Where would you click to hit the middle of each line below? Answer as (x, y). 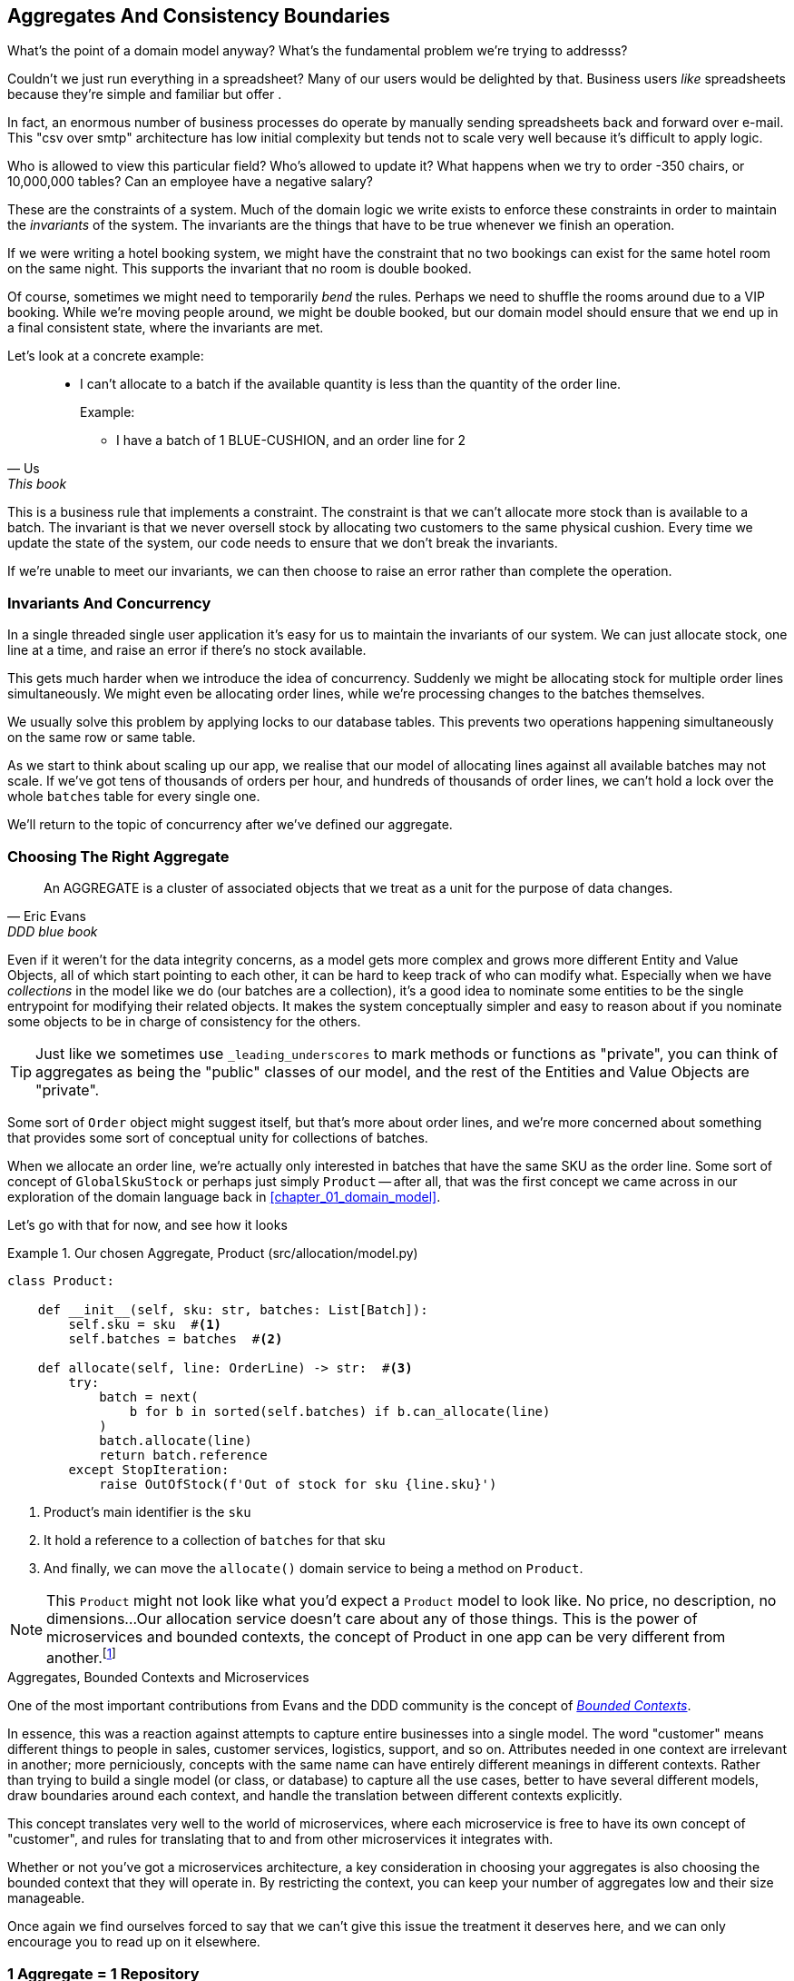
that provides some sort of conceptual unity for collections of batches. (218, 1137)
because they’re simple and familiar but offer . (145, 94)
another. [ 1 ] (81, 1656)
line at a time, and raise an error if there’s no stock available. (187, 650)
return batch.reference (183, 1455)
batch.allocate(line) (176, 1440)
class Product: (61, 1280)
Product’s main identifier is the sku (147, 1511)
